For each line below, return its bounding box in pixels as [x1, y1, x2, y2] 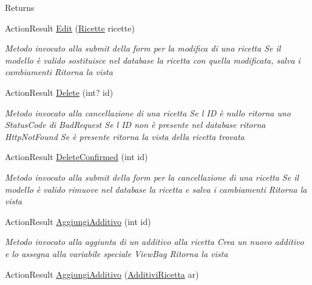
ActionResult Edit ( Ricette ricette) [5, 21, 135, 34]
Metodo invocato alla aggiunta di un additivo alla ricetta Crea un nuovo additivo [5, 235, 304, 248]
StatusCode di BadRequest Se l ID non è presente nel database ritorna [5, 118, 266, 131]
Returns [5, 1, 35, 13]
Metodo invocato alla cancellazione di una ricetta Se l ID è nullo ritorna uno [5, 106, 291, 119]
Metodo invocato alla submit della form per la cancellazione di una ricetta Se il [5, 170, 299, 183]
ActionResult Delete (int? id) [5, 85, 114, 98]
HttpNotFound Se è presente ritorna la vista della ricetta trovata [5, 130, 245, 142]
